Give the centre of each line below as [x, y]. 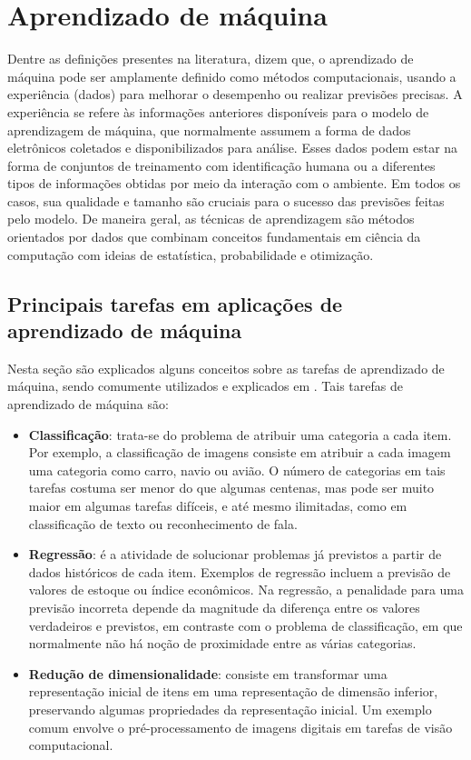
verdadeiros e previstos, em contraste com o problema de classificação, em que [245, 625]
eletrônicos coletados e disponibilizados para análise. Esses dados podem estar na [233, 148]
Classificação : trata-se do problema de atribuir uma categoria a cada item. [240, 434]
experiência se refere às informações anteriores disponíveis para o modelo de [218, 111]
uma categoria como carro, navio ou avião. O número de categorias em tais [237, 470]
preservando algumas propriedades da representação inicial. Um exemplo [230, 709]
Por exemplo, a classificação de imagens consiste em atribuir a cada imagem [240, 452]
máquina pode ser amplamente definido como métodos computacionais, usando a [232, 76]
